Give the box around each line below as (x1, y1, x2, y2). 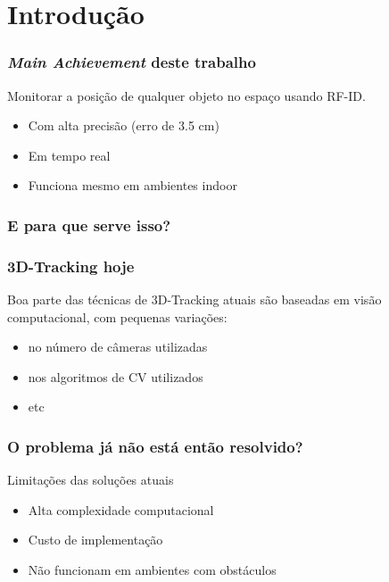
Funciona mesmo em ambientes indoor (28, 176, 237, 195)
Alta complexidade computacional (28, 500, 214, 519)
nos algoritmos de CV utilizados (28, 367, 203, 386)
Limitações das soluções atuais (7, 470, 174, 489)
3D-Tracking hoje (7, 254, 135, 277)
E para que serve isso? (7, 213, 171, 236)
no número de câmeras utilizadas (28, 337, 208, 356)
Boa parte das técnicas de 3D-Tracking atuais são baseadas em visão (7, 290, 382, 309)
